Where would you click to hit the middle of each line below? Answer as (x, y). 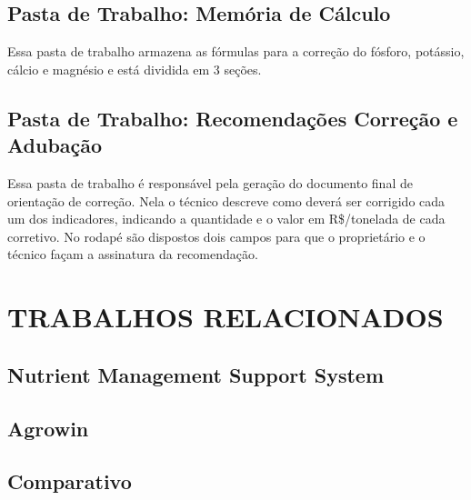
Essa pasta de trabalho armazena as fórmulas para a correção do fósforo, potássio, (236, 51)
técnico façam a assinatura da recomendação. (133, 254)
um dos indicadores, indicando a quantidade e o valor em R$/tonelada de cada (226, 219)
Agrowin (48, 428)
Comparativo (70, 481)
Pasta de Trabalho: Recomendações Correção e (233, 118)
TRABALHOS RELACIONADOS (225, 317)
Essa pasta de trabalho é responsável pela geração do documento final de (210, 182)
